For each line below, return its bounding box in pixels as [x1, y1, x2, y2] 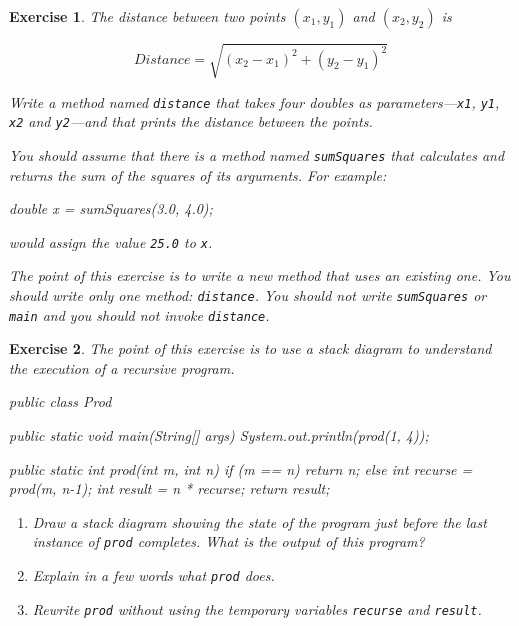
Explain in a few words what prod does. [32, 565, 275, 586]
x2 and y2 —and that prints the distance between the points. [9, 111, 373, 132]
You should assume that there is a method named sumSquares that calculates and [9, 144, 505, 165]
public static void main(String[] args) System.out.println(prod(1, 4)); [9, 425, 429, 446]
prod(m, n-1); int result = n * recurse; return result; [9, 478, 330, 499]
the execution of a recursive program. [9, 357, 235, 378]
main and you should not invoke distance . [9, 304, 270, 325]
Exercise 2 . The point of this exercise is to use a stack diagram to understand [9, 338, 492, 359]
